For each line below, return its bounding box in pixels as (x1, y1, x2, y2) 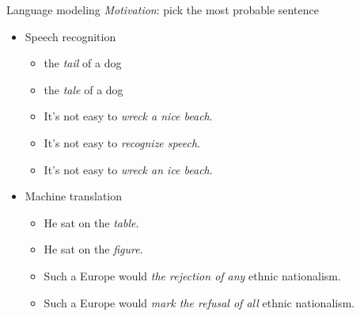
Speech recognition (25, 28, 116, 44)
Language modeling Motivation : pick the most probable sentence (6, 2, 319, 17)
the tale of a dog (44, 81, 123, 97)
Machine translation (25, 188, 123, 204)
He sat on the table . (44, 214, 139, 230)
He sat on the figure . (44, 241, 143, 257)
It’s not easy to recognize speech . (44, 134, 200, 150)
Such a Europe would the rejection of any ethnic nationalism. (44, 267, 341, 284)
